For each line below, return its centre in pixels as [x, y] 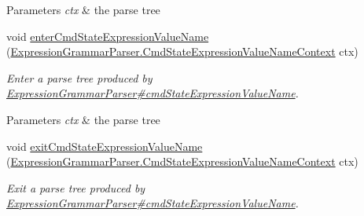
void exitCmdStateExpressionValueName [105, 146]
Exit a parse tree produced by [76, 187]
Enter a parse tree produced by [79, 77]
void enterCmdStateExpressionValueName [108, 36]
